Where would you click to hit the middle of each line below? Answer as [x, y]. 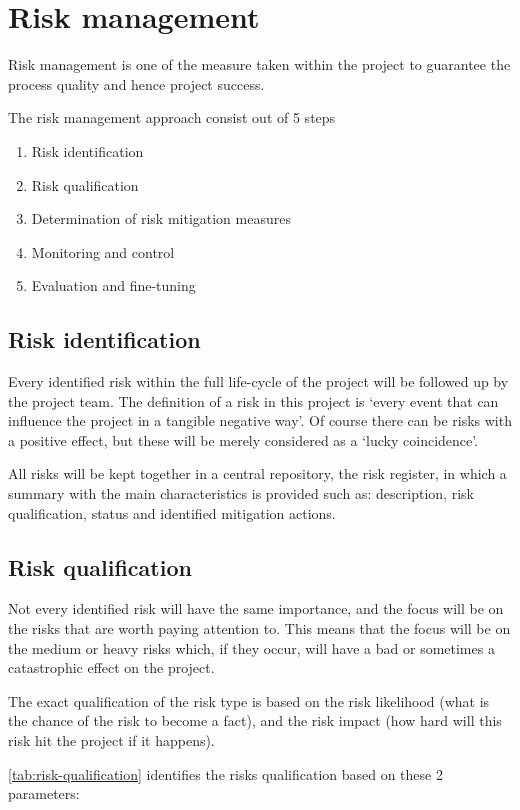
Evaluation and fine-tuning [113, 285]
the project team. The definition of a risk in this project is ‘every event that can [253, 400]
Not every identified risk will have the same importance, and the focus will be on [256, 608]
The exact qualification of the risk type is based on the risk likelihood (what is [249, 700]
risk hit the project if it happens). [111, 740]
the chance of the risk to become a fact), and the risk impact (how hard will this [255, 720]
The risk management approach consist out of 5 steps [172, 117]
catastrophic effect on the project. [111, 667]
